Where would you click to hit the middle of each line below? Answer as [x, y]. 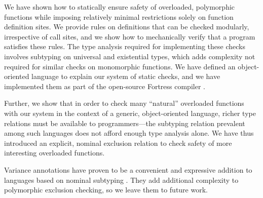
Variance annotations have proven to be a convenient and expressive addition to [128, 169]
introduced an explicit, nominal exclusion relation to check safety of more [118, 143]
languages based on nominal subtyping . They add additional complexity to [121, 180]
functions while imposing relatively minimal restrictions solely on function [119, 16]
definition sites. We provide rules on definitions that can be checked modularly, [127, 27]
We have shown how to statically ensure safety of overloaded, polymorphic [120, 7]
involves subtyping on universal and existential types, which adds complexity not [130, 56]
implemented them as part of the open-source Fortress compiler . [105, 86]
